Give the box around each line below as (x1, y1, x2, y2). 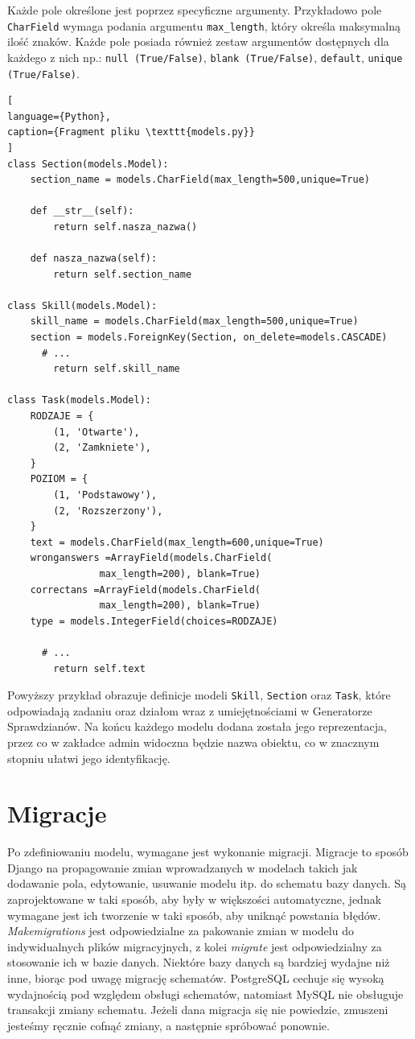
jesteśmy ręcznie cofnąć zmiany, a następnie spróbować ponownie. (7, 1016, 330, 1033)
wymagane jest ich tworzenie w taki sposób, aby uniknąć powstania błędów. (7, 906, 381, 923)
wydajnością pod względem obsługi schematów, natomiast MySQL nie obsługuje (7, 985, 404, 1002)
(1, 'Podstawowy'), (53, 489, 158, 501)
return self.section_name (53, 268, 192, 280)
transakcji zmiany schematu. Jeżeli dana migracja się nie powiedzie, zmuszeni (7, 1001, 388, 1018)
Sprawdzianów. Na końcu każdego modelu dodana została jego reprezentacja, (7, 718, 387, 735)
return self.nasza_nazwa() (53, 221, 198, 233)
